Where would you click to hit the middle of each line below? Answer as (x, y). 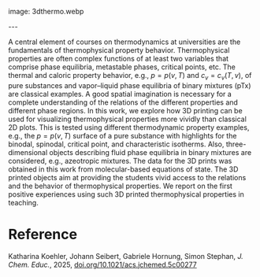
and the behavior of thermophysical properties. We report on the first (120, 186)
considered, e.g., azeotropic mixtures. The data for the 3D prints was (120, 161)
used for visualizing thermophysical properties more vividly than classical (127, 119)
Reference (43, 234)
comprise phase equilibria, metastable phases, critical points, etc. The (122, 67)
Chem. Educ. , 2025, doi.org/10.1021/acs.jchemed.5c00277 (102, 264)
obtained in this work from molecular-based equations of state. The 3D (123, 169)
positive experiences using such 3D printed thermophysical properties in (126, 194)
